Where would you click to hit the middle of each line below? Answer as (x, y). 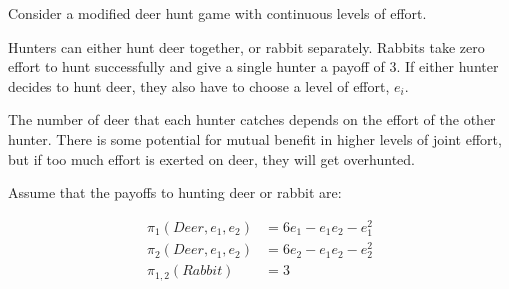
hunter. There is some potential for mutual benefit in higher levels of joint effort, (255, 138)
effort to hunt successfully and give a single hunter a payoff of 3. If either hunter (253, 66)
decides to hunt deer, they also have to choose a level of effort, (199, 85)
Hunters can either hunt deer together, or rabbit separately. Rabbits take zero (246, 46)
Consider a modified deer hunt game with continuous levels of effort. (217, 13)
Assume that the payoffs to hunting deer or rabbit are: (175, 192)
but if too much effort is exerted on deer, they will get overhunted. (211, 158)
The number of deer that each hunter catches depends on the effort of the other (252, 119)
